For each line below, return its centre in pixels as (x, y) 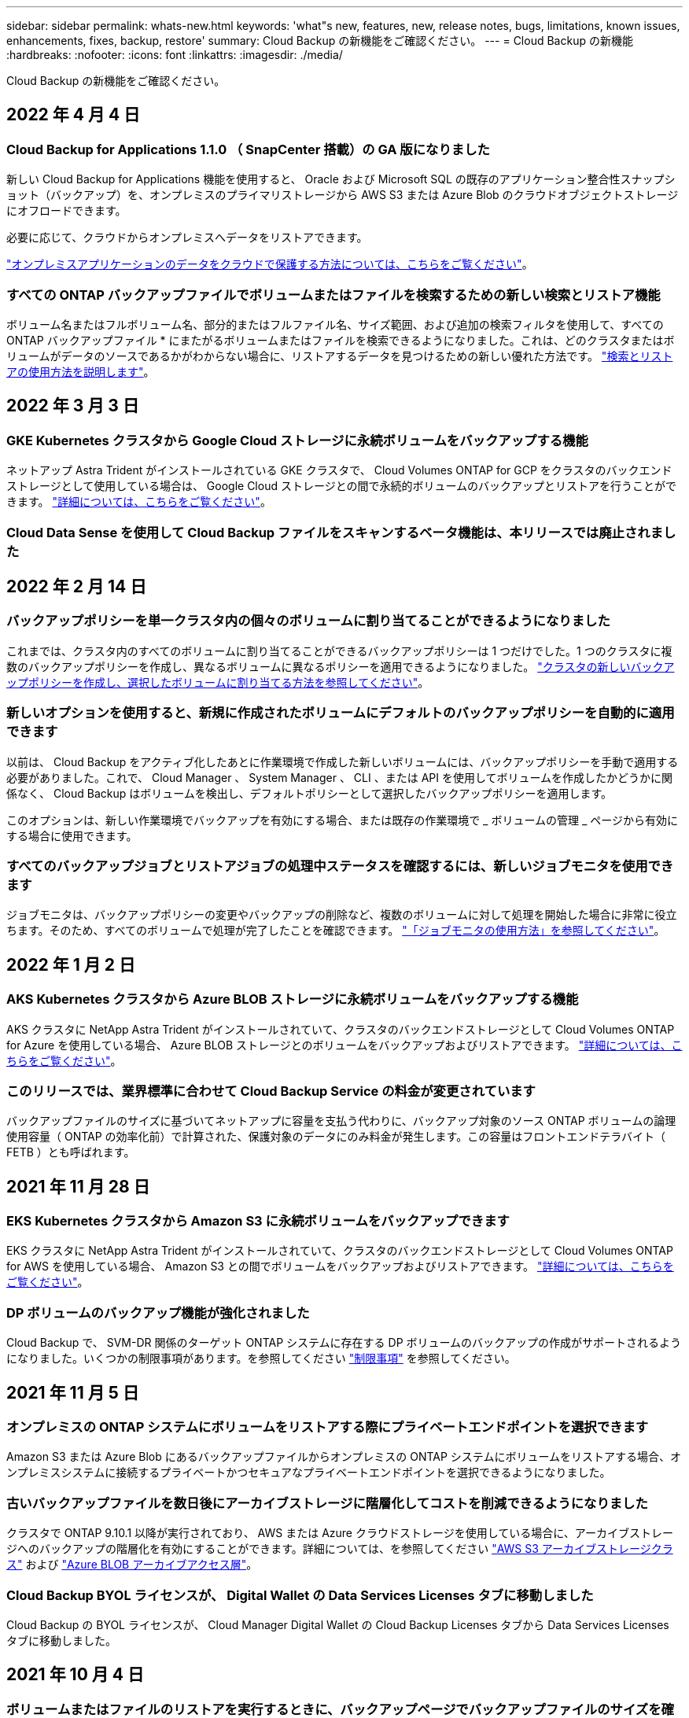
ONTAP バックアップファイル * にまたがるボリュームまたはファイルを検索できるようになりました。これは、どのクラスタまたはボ (341, 340)
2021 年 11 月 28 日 (78, 1186)
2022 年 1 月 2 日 (71, 964)
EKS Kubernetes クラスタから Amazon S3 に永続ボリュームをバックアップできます (258, 1221)
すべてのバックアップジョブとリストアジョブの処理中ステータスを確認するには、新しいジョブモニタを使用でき (340, 866)
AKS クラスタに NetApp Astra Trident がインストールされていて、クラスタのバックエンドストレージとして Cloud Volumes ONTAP (341, 1029)
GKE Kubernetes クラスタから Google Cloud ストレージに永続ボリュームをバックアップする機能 (297, 440)
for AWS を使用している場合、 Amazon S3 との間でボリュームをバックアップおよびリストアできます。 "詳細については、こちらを (340, 1266)
